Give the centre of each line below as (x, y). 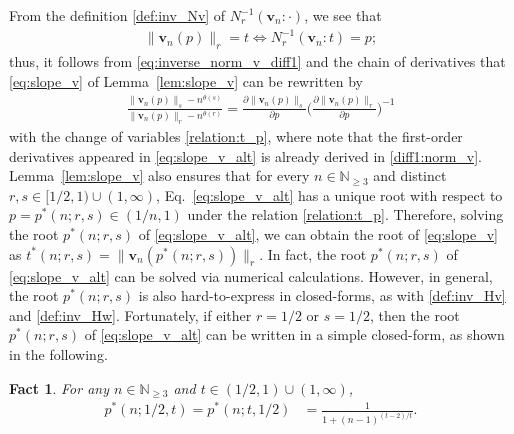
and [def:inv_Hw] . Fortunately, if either (130, 314)
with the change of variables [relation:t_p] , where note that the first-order (236, 136)
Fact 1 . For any (59, 387)
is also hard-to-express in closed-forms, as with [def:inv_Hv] (322, 295)
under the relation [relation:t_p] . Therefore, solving (345, 214)
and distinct (410, 175)
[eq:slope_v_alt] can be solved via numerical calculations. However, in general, (251, 275)
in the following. (58, 353)
